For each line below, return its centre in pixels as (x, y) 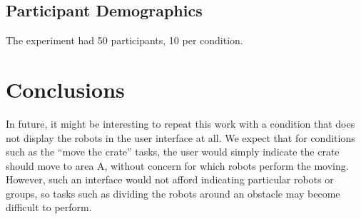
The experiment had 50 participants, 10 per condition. (124, 40)
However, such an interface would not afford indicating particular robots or (170, 179)
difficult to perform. (49, 207)
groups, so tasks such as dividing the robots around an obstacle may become (173, 193)
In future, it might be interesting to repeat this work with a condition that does (180, 123)
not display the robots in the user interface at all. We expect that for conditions (180, 137)
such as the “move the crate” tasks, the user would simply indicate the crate (173, 152)
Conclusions (65, 89)
